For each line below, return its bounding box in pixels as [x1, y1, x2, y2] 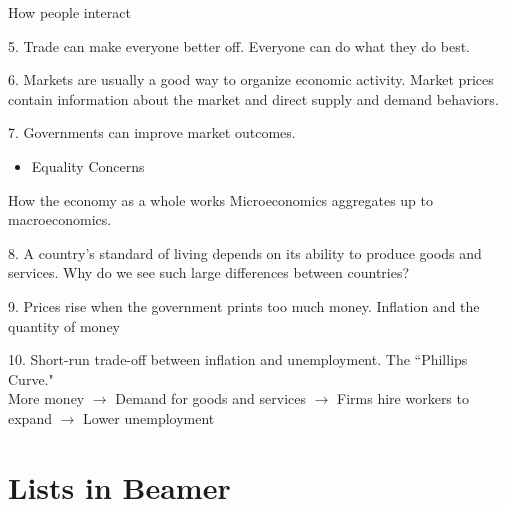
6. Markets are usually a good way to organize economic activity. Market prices [8, 69, 494, 90]
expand [8, 407, 52, 428]
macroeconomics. [8, 209, 112, 230]
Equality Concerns [31, 155, 145, 176]
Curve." [8, 368, 54, 389]
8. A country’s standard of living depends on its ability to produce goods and [8, 242, 482, 263]
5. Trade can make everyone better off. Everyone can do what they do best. [8, 35, 471, 56]
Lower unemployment [83, 407, 215, 428]
